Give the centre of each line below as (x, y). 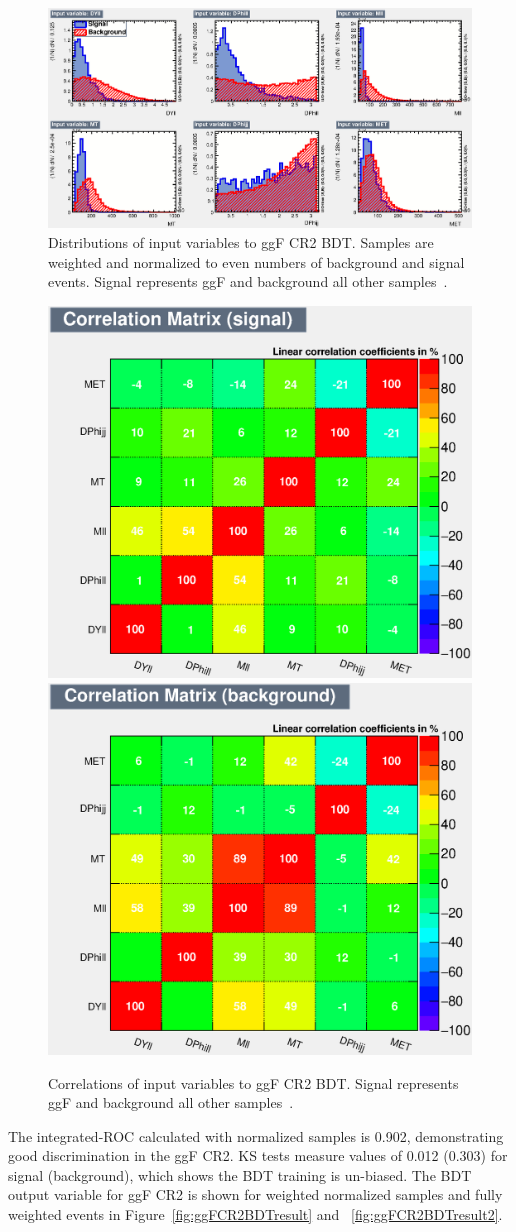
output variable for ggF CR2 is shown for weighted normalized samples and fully (255, 1194)
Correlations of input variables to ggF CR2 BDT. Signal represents (253, 1082)
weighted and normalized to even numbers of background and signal (256, 261)
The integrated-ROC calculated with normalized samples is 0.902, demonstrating (256, 1135)
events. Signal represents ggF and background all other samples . (248, 281)
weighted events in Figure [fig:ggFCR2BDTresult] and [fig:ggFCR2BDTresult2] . (255, 1214)
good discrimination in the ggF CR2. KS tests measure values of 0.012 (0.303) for (258, 1155)
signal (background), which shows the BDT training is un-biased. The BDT (240, 1174)
